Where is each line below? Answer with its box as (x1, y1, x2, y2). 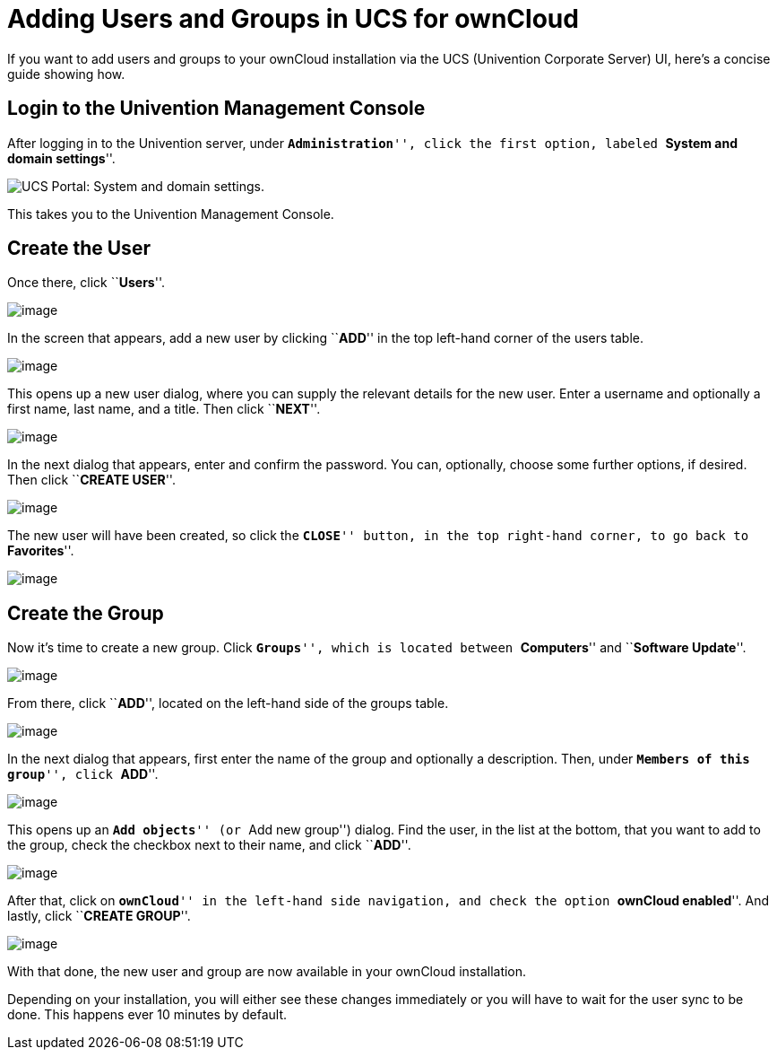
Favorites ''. (7, 543, 74, 559)
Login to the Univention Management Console (7, 97, 426, 120)
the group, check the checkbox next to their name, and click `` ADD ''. (7, 837, 411, 853)
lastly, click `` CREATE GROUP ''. (7, 908, 191, 924)
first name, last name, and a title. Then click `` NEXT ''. (7, 401, 321, 417)
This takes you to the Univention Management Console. (7, 205, 334, 222)
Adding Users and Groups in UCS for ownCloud (7, 4, 579, 34)
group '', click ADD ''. (7, 766, 159, 782)
